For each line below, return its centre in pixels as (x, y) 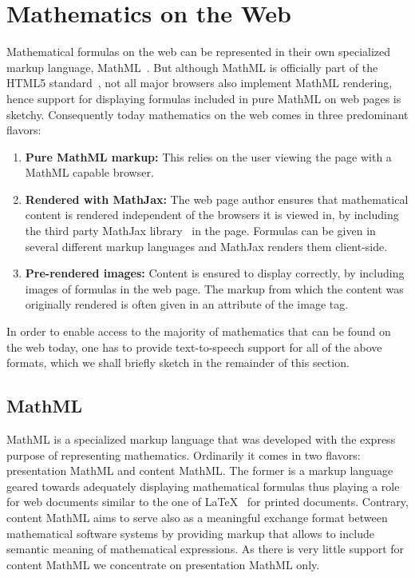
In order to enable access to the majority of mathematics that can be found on (199, 331)
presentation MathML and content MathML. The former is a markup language (200, 470)
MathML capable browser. (89, 172)
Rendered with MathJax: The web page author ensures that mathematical (217, 199)
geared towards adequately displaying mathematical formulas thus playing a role (203, 486)
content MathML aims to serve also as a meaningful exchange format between (197, 517)
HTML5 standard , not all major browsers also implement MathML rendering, (200, 83)
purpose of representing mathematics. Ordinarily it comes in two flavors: (184, 454)
